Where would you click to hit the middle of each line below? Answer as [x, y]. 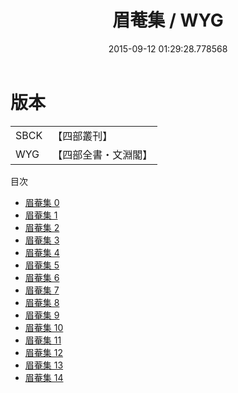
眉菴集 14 [44, 377]
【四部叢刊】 [82, 136]
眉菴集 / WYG [168, 20]
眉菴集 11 [43, 340]
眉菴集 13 [44, 365]
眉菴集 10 [44, 327]
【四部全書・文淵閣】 [102, 154]
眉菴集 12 [43, 352]
